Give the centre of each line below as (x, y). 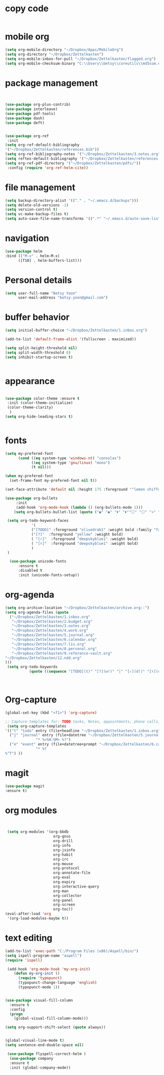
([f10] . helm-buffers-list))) (50, 260)
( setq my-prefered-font (29, 453)
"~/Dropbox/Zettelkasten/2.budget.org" (52, 621)
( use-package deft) (25, 123)
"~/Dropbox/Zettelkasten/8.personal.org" (54, 649)
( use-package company (31, 1058)
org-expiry (64, 882)
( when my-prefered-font (29, 476)
